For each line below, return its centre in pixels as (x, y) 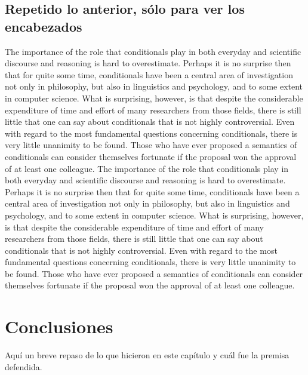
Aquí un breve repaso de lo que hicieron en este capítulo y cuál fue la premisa (147, 355)
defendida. (24, 366)
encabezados (44, 26)
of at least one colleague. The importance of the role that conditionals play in (147, 168)
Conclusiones (59, 326)
